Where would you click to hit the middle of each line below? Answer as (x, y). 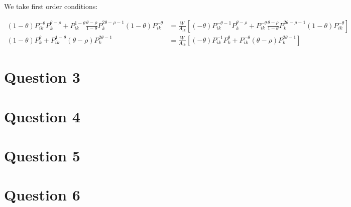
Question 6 (42, 195)
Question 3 (42, 77)
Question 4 (42, 116)
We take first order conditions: (51, 6)
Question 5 (42, 156)
